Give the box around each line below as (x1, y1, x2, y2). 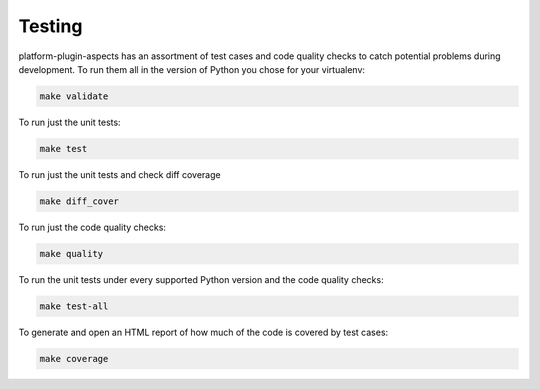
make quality (39, 248, 104, 259)
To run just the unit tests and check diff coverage (18, 168, 221, 180)
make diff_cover (39, 195, 120, 207)
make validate (39, 90, 109, 102)
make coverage (39, 353, 109, 364)
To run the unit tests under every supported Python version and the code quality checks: (18, 273, 384, 285)
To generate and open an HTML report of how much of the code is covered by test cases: (18, 326, 389, 338)
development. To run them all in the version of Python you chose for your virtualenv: (18, 63, 365, 75)
